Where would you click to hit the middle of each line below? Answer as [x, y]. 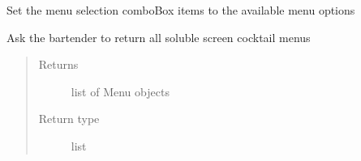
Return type [69, 119]
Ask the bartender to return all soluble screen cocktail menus [159, 37]
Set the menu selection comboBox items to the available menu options [181, 10]
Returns [58, 64]
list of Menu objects [120, 91]
